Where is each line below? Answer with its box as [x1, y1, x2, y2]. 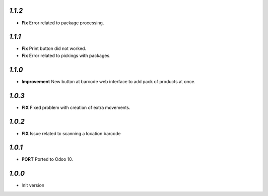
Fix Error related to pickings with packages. [21, 52, 111, 58]
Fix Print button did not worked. [21, 46, 86, 51]
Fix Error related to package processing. [21, 20, 104, 26]
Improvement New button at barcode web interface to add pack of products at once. [21, 78, 196, 84]
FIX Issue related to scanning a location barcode [21, 130, 121, 136]
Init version [21, 182, 45, 188]
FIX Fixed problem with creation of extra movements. [21, 104, 131, 110]
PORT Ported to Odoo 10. [21, 156, 73, 162]
